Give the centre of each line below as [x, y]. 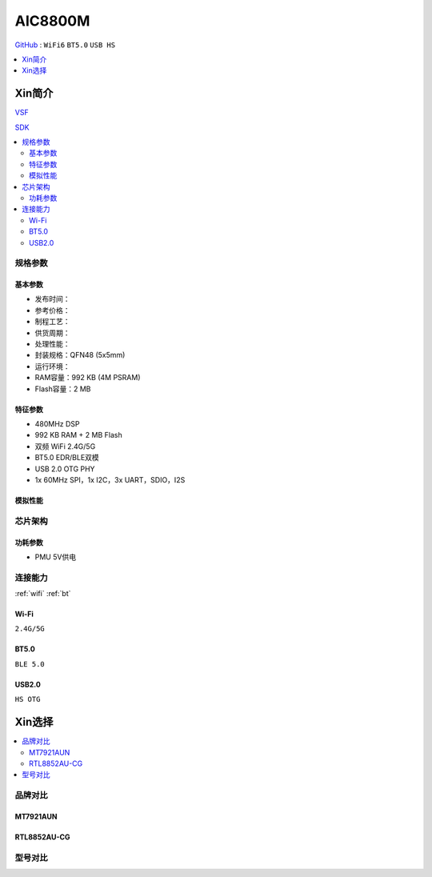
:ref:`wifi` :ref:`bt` [43, 594]
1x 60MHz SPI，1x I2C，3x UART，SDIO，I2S [110, 479]
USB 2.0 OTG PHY [65, 469]
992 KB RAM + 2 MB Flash [79, 435]
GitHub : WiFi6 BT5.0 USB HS [65, 45]
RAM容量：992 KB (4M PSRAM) [88, 378]
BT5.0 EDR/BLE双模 [67, 458]
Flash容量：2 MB [63, 389]
